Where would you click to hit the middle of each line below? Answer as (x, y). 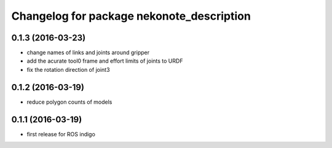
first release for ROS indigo (61, 134)
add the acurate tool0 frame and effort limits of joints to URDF (105, 61)
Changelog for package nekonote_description (131, 16)
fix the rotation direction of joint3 (68, 69)
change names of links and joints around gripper (88, 53)
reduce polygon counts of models (69, 102)
